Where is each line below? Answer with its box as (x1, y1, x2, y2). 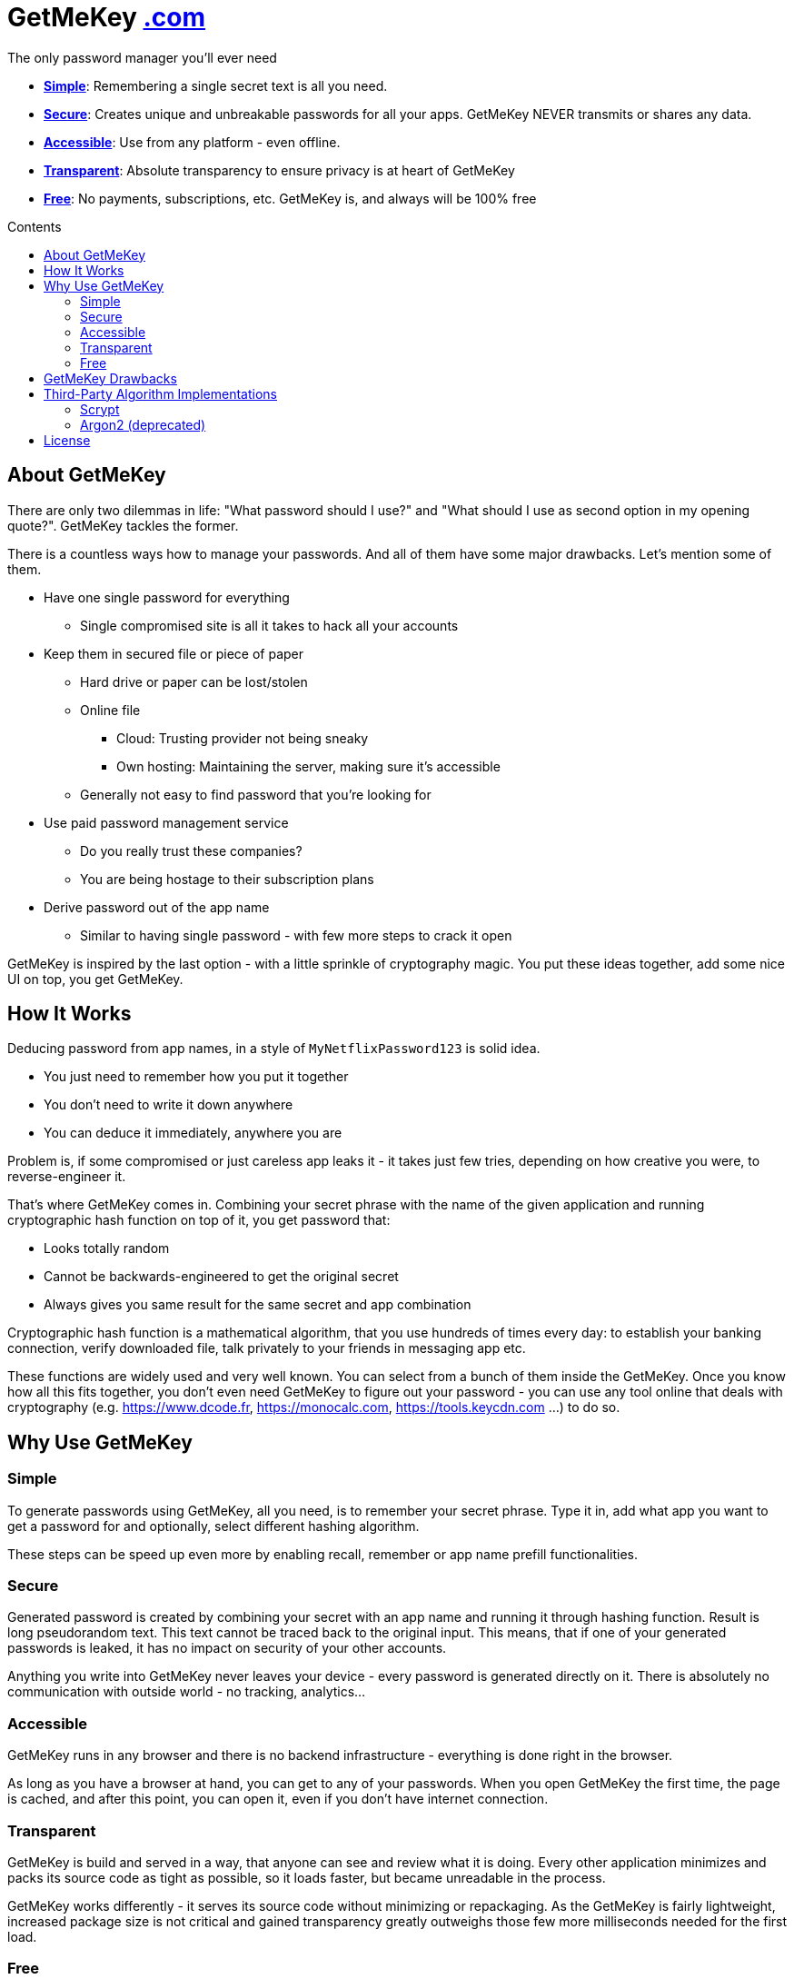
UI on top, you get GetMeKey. (7, 970, 184, 987)
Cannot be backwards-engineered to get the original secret (44, 1268, 399, 1285)
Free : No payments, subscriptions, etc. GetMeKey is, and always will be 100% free (44, 190, 537, 206)
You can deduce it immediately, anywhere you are (44, 1125, 342, 1141)
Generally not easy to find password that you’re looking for (80, 786, 432, 802)
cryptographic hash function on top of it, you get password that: (7, 1212, 391, 1228)
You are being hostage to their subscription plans (80, 870, 374, 887)
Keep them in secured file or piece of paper (44, 645, 304, 661)
